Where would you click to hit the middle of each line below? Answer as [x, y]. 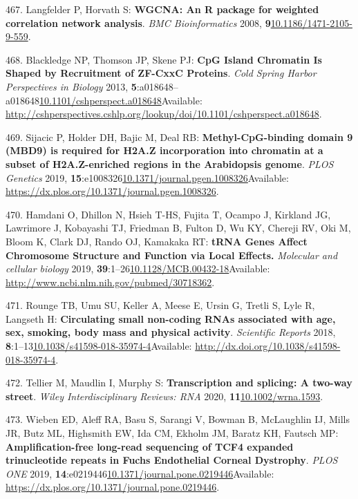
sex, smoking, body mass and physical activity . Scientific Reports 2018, [171, 332]
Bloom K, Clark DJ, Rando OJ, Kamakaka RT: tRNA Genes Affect [157, 241]
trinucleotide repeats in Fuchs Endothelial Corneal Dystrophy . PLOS [172, 460]
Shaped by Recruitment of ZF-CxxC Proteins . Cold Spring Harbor [161, 73]
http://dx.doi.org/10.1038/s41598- [268, 346]
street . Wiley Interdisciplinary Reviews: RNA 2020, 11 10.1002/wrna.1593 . [164, 396]
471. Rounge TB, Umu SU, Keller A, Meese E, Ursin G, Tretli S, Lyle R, [160, 305]
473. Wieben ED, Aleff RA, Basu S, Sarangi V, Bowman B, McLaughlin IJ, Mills [178, 419]
